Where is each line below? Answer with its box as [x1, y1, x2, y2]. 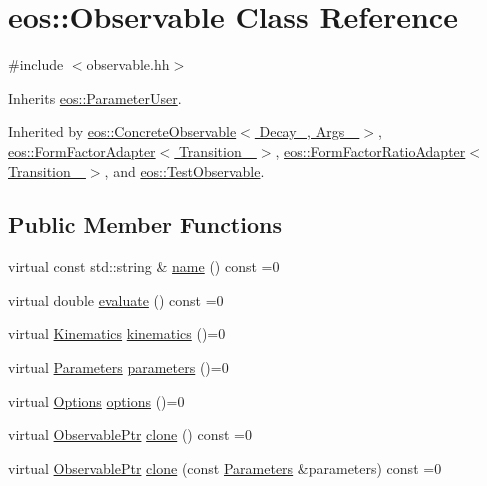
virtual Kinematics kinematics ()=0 [8, 323, 226, 344]
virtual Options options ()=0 [8, 390, 185, 411]
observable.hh [86, 54, 170, 75]
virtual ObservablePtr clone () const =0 [8, 424, 252, 445]
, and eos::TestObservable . [104, 160, 265, 181]
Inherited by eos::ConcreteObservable [8, 121, 237, 142]
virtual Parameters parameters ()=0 [8, 357, 229, 378]
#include [8, 54, 64, 75]
